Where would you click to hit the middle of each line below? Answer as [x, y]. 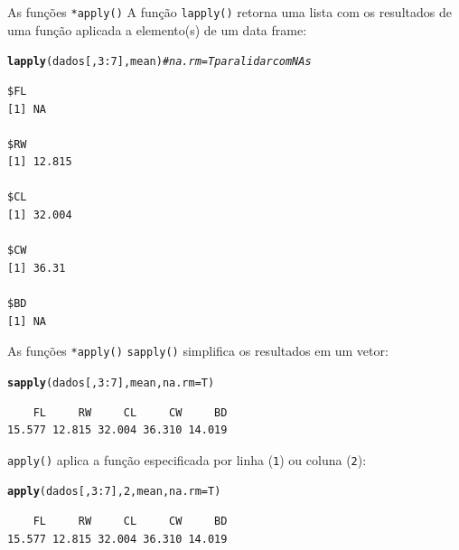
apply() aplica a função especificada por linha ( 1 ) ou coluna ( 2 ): [187, 459]
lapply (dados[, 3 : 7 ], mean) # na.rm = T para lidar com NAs [159, 62]
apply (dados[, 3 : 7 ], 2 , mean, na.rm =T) [114, 492]
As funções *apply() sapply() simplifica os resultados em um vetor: [198, 351]
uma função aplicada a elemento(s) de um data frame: [157, 29]
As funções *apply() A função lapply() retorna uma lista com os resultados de [229, 12]
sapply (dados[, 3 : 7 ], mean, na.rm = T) [111, 382]
